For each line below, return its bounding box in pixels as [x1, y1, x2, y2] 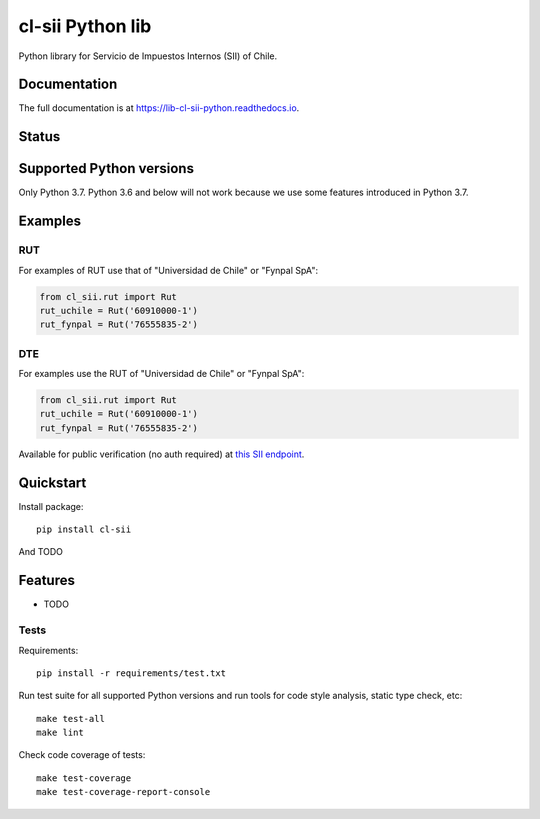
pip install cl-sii [36, 524, 132, 535]
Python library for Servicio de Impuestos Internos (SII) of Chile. [18, 50, 278, 62]
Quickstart [18, 474, 87, 491]
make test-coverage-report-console [36, 786, 211, 798]
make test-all [36, 713, 105, 724]
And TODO [18, 546, 64, 558]
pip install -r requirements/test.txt [36, 667, 227, 679]
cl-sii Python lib [18, 15, 152, 37]
